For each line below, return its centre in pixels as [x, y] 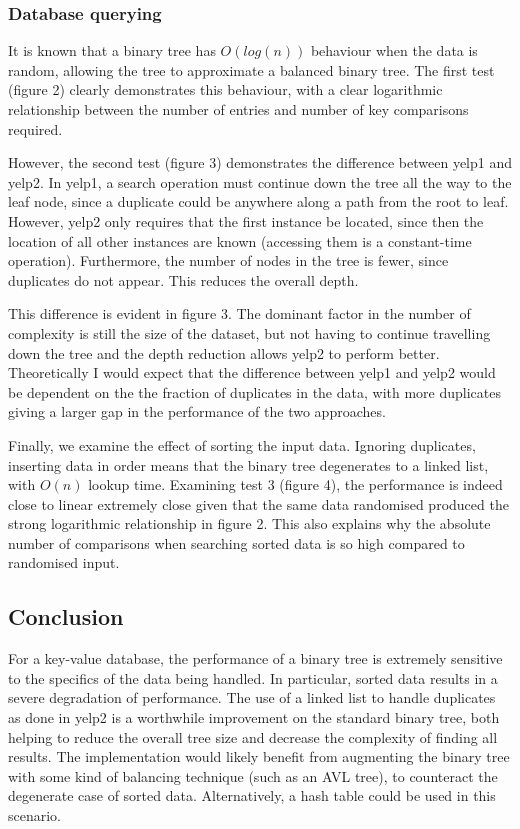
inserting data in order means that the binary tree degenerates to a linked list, [248, 464]
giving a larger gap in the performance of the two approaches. [197, 411]
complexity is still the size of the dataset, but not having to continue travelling [249, 332]
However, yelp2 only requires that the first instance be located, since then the [246, 220]
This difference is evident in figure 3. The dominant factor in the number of [239, 313]
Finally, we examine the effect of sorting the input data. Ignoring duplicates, [242, 444]
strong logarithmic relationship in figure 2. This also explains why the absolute [249, 523]
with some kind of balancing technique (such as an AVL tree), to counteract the [253, 775]
